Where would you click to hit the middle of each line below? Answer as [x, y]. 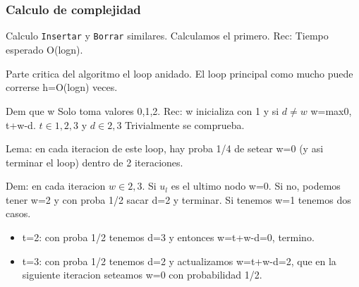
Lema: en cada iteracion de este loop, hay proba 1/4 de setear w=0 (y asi [165, 148]
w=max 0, [331, 110]
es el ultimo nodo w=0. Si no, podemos [256, 186]
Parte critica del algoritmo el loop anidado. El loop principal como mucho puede [179, 73]
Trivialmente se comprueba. [185, 124]
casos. [18, 213]
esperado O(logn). [44, 50]
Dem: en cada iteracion [56, 186]
